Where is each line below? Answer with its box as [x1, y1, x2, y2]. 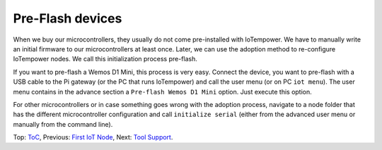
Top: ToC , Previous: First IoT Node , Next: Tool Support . [13, 133, 173, 142]
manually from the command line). [13, 120, 113, 128]
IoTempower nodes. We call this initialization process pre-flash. [13, 55, 198, 63]
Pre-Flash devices [13, 11, 122, 26]
